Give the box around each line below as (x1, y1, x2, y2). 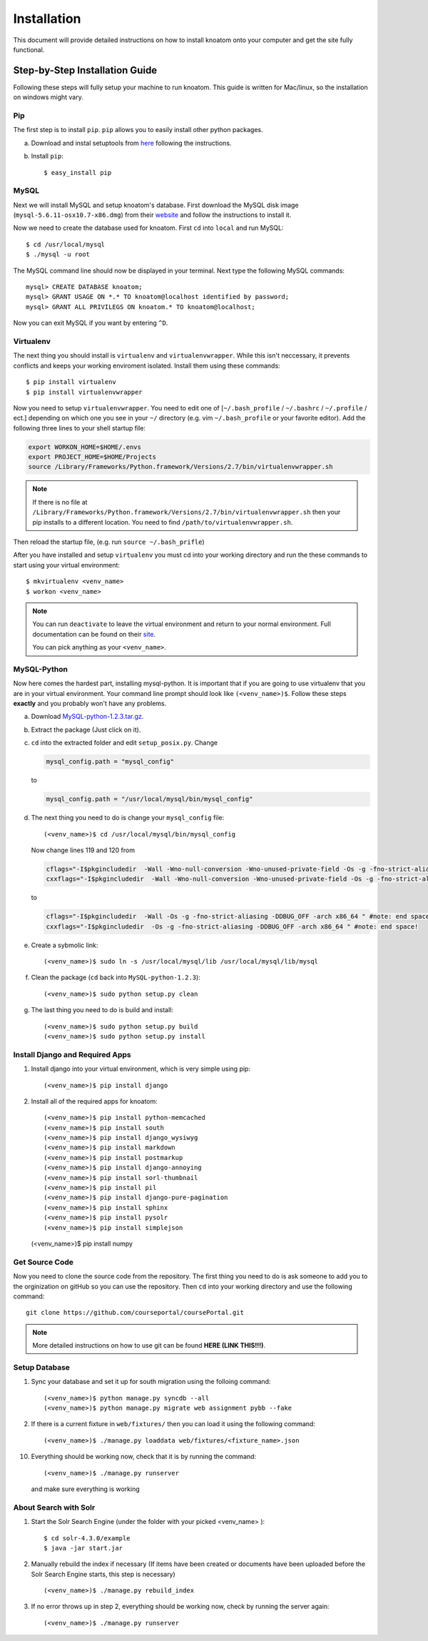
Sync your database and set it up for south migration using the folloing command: (31, 1378, 271, 1386)
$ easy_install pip (44, 168, 112, 176)
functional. (13, 45, 45, 54)
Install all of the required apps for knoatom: (31, 1096, 158, 1106)
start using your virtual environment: (13, 560, 121, 569)
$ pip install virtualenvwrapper (26, 388, 143, 396)
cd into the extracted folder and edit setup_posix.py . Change (31, 739, 218, 747)
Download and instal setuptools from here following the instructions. (31, 138, 232, 147)
